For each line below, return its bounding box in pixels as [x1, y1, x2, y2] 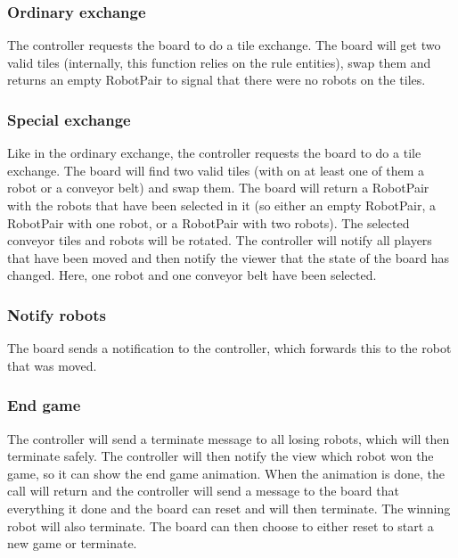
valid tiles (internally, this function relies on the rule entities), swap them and [7, 53, 431, 71]
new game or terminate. [7, 534, 137, 553]
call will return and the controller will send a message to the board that [7, 481, 399, 500]
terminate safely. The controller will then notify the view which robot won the [7, 447, 434, 465]
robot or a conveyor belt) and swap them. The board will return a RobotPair [7, 178, 429, 197]
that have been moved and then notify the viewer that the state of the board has [7, 248, 450, 267]
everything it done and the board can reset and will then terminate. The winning [7, 498, 451, 517]
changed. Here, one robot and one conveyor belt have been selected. [7, 266, 377, 284]
